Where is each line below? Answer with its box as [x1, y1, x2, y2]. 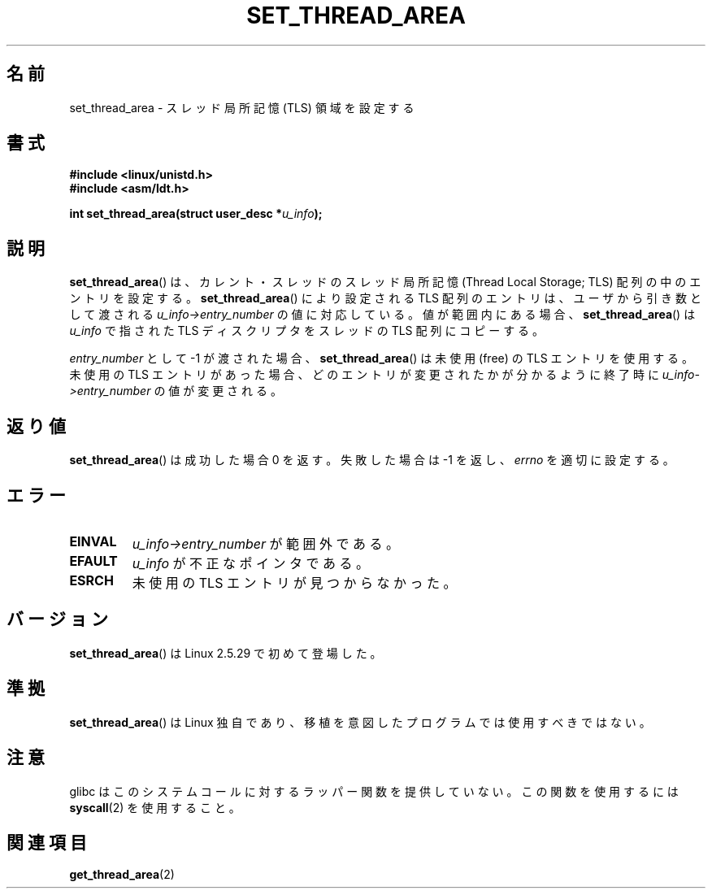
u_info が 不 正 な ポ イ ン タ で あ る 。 [132, 554, 370, 571]
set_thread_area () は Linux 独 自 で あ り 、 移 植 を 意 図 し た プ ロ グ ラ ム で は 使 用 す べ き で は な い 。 [69, 715, 651, 729]
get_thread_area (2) [69, 867, 175, 882]
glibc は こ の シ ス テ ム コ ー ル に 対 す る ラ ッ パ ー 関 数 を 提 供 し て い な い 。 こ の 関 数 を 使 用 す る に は [69, 784, 679, 798]
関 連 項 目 [7, 832, 87, 853]
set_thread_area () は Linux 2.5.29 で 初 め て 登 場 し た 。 [69, 645, 382, 660]
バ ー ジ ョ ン [7, 609, 108, 630]
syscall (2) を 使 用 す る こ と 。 [69, 800, 241, 815]
